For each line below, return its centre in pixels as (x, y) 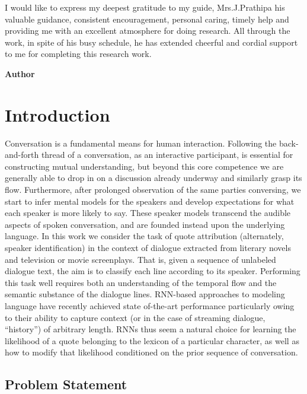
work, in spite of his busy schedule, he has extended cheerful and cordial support (151, 42)
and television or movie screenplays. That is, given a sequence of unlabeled (140, 259)
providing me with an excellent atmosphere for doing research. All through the (148, 31)
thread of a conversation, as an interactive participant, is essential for (167, 155)
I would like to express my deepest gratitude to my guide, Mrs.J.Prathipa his (145, 7)
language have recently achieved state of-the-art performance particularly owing (150, 306)
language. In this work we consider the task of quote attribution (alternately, (144, 236)
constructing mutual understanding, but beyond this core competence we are (144, 166)
